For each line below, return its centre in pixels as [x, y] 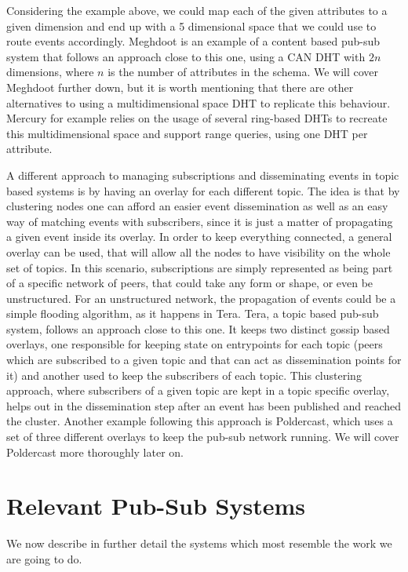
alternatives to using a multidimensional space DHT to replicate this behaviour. [199, 102]
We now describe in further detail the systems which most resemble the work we [199, 543]
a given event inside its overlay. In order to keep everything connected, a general [199, 237]
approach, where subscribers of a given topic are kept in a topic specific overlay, [198, 390]
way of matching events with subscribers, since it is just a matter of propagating [200, 221]
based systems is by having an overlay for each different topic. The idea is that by [203, 190]
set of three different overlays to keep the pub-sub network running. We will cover [203, 437]
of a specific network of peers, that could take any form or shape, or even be [190, 283]
